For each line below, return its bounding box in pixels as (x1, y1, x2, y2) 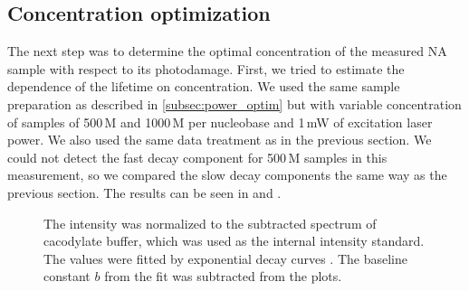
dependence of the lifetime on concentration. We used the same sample (7, 77, 400, 96)
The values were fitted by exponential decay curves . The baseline (43, 249, 407, 268)
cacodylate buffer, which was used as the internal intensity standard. (43, 231, 425, 250)
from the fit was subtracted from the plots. (104, 267, 342, 286)
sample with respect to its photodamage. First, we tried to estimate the (7, 59, 405, 78)
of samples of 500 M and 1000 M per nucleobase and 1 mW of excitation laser (7, 112, 433, 131)
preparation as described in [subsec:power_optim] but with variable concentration (7, 94, 462, 113)
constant (43, 267, 91, 286)
